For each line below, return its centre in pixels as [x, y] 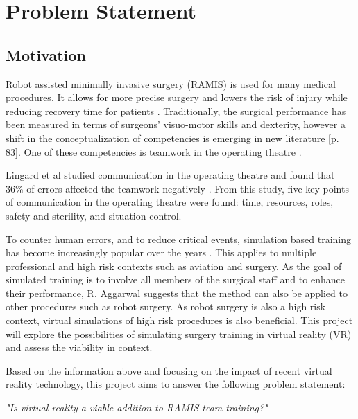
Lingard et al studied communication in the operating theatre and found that [170, 175]
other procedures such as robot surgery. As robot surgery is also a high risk [166, 306]
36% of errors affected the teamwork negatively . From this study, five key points [177, 188]
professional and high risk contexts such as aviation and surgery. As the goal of [174, 266]
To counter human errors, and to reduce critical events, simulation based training [178, 239]
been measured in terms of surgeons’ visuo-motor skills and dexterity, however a [176, 124]
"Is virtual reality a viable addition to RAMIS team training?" [137, 408]
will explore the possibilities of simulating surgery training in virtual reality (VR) [179, 333]
